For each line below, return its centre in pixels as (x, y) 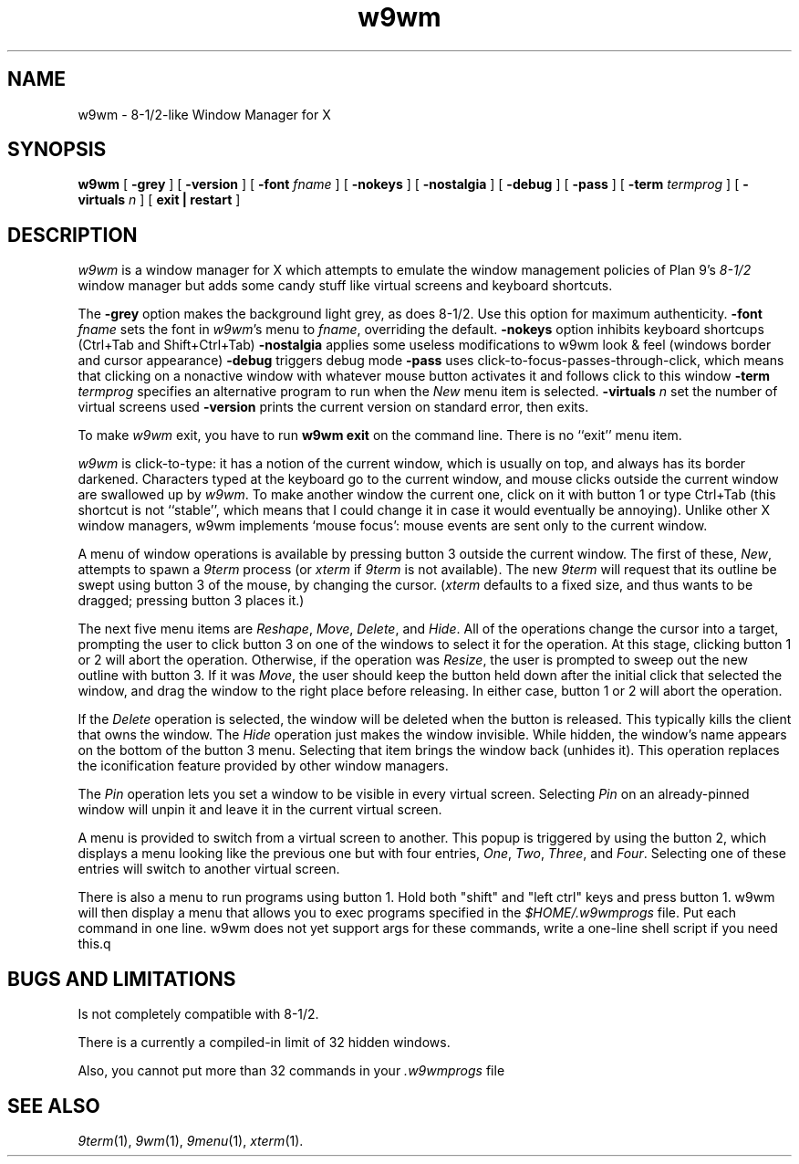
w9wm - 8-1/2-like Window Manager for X (204, 114)
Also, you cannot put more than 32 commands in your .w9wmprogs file (291, 1071)
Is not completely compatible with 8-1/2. (198, 1014)
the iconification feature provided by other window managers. (263, 766)
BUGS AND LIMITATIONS (122, 979)
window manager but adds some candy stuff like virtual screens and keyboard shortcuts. (345, 286)
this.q (94, 944)
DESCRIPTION (73, 235)
